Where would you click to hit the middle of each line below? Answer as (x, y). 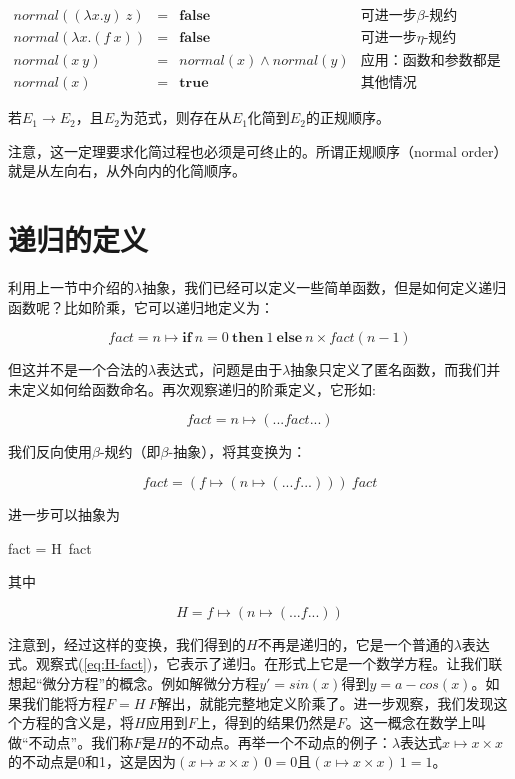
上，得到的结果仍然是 (266, 722)
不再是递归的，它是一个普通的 (355, 643)
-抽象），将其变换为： (237, 451)
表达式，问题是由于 (219, 369)
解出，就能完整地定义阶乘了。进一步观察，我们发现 (325, 702)
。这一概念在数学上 (408, 722)
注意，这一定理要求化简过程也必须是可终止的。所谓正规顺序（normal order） (258, 150)
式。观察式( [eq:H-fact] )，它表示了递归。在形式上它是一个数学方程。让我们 (248, 663)
